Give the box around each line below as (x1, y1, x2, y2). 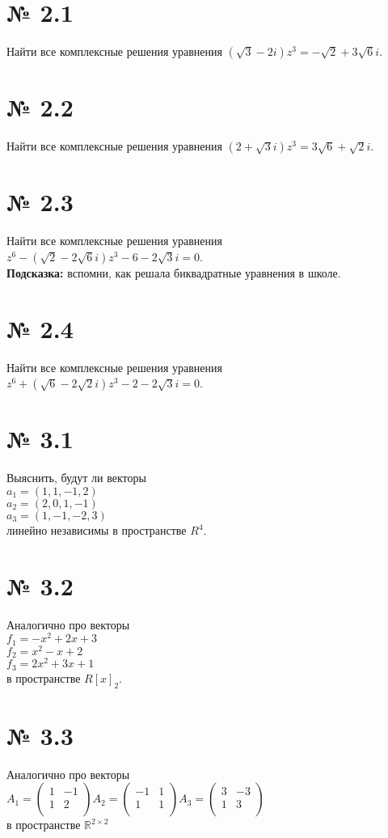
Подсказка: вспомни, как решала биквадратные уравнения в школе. (6, 264, 341, 281)
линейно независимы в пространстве (6, 522, 187, 538)
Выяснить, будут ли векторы (6, 469, 146, 486)
